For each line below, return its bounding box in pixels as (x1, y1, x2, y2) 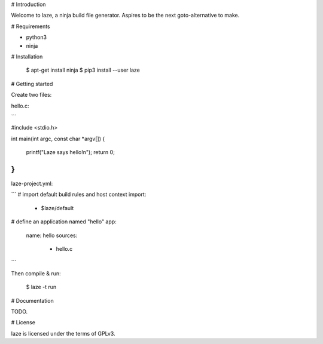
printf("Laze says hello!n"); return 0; (26, 149, 115, 156)
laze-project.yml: (11, 180, 53, 187)
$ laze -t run (26, 284, 57, 291)
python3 (26, 33, 47, 41)
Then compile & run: (11, 269, 61, 277)
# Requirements (11, 23, 50, 30)
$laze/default (41, 204, 74, 211)
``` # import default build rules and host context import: (11, 191, 147, 198)
